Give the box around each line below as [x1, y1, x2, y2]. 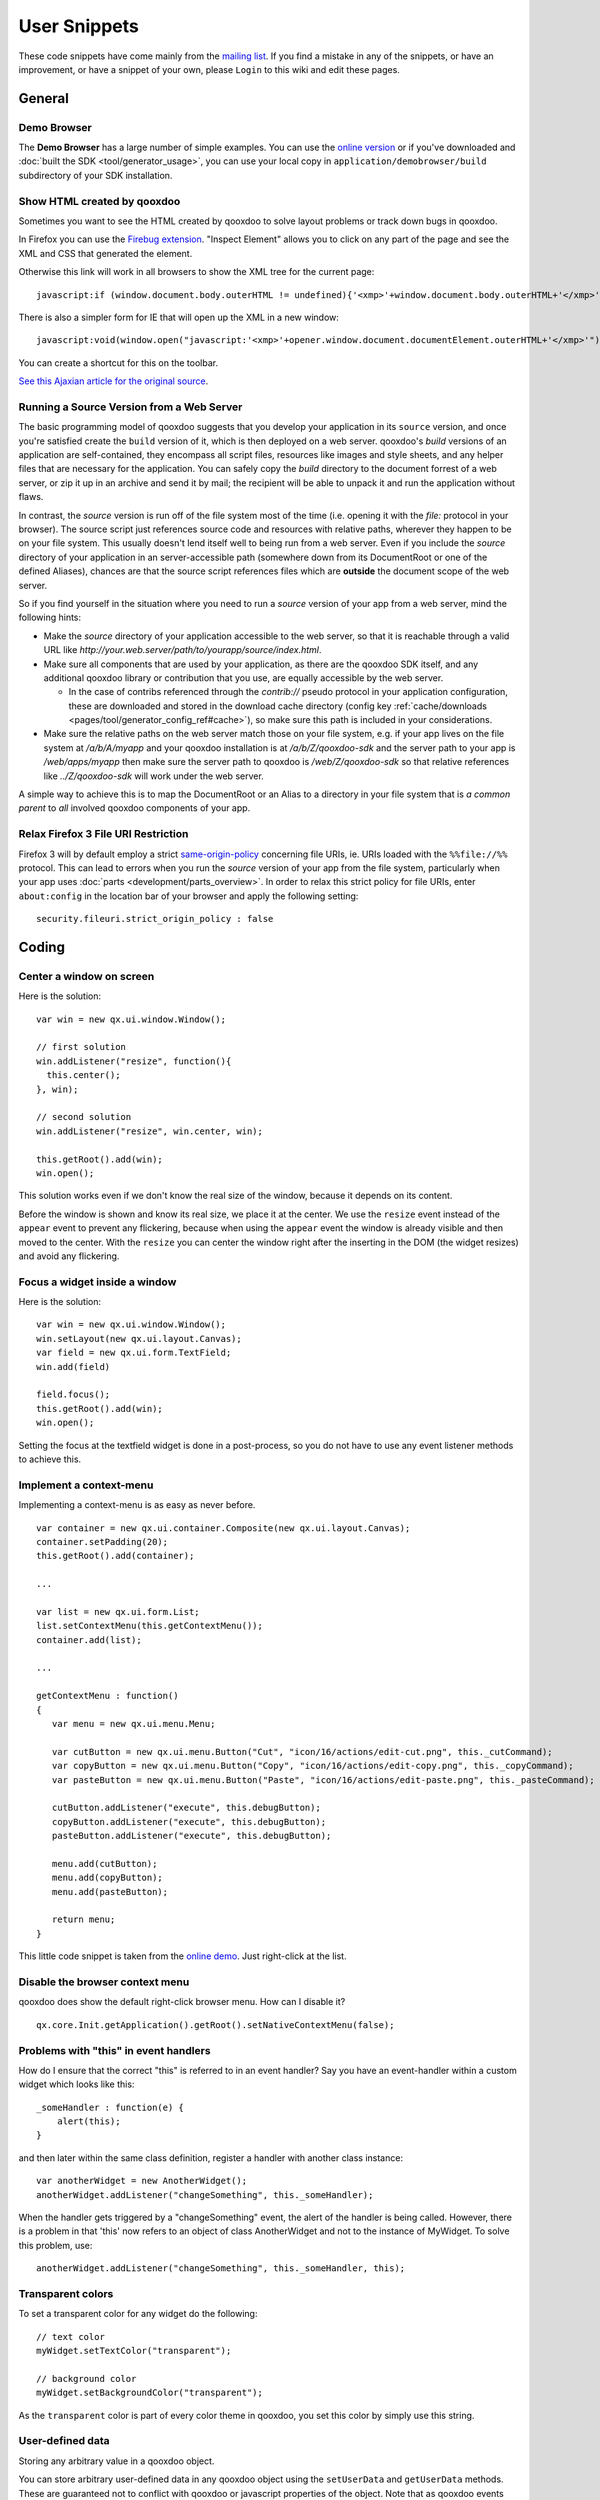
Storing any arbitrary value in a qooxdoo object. [18, 2455, 215, 2467]
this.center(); [46, 1070, 121, 1081]
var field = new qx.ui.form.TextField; [36, 1347, 232, 1359]
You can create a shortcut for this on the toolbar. [18, 356, 219, 369]
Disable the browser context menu [18, 1975, 190, 1989]
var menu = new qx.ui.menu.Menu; [51, 1718, 216, 1729]
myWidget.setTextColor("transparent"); [36, 2345, 232, 2357]
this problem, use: [18, 2239, 93, 2251]
